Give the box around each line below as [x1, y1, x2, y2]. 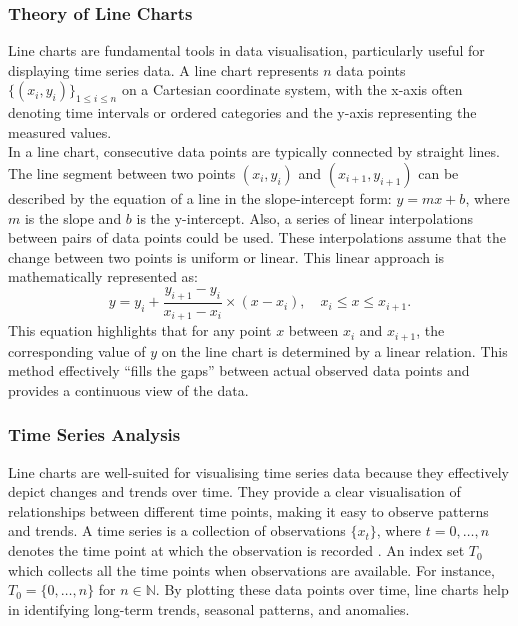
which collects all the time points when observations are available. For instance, [8, 559, 495, 580]
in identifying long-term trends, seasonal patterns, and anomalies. [8, 598, 410, 619]
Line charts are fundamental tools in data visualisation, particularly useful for [8, 40, 485, 61]
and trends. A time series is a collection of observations [8, 520, 346, 541]
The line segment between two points [8, 162, 236, 183]
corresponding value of [8, 340, 146, 361]
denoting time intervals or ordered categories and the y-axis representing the [8, 102, 477, 123]
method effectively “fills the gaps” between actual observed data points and [8, 360, 470, 381]
